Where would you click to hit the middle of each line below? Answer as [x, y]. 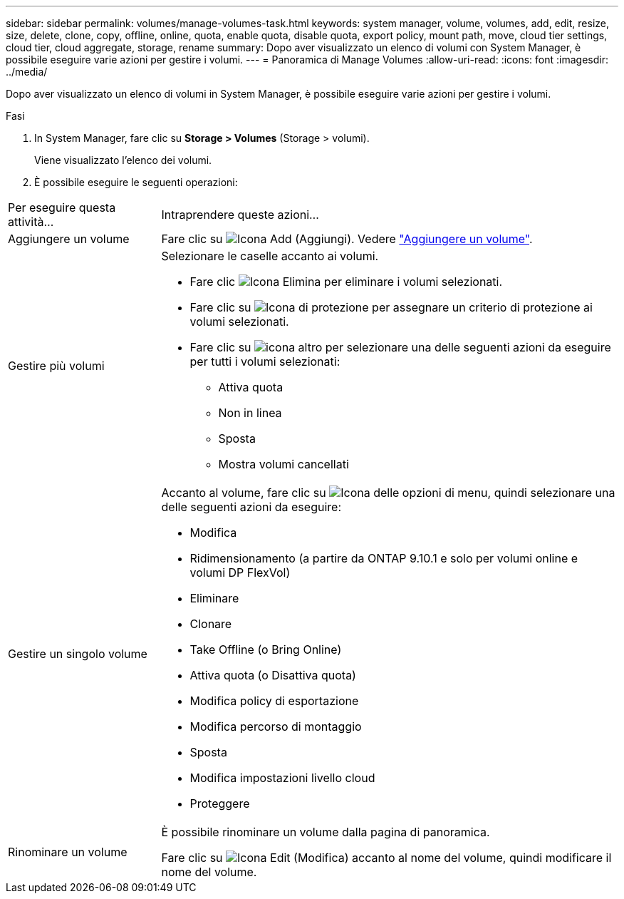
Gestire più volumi [56, 366]
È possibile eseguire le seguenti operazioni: [136, 182]
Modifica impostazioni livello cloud [282, 778]
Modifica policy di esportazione [274, 701]
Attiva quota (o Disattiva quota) [273, 675]
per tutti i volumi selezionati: [265, 361]
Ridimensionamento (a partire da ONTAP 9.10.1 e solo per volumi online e [384, 558]
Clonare [211, 624]
